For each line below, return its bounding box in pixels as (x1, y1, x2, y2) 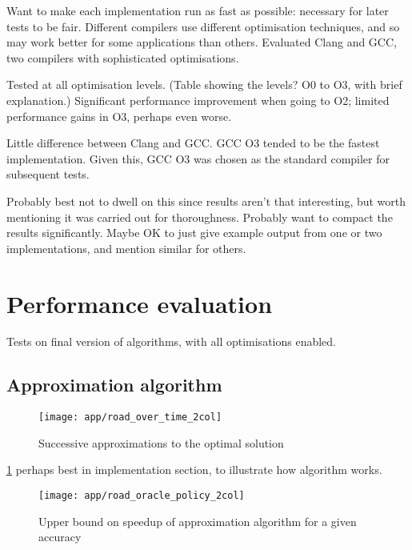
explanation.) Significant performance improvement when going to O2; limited (6, 91, 390, 108)
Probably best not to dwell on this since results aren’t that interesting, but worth (6, 192, 406, 209)
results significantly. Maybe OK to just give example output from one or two (6, 224, 382, 241)
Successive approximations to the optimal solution (38, 434, 284, 451)
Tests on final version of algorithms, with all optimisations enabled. (6, 333, 337, 350)
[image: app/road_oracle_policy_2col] (38, 490, 245, 502)
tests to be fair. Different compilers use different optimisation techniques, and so (6, 18, 400, 34)
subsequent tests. (6, 166, 90, 183)
